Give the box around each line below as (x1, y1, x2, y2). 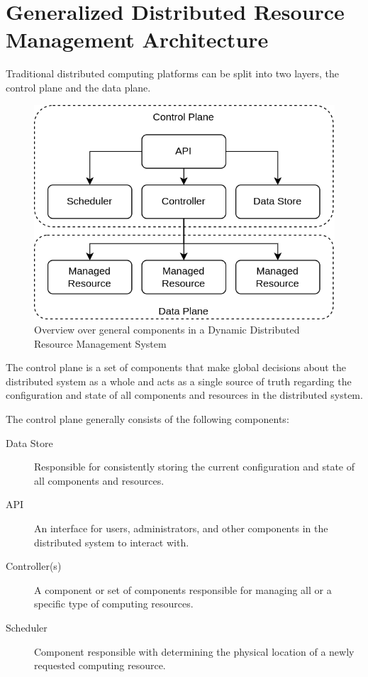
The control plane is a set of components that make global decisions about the (6, 360, 346, 375)
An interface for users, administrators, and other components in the (34, 520, 328, 535)
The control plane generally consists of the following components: (6, 412, 289, 426)
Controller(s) (6, 558, 62, 573)
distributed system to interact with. (34, 534, 189, 549)
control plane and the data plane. (6, 79, 151, 94)
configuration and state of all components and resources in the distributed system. (6, 387, 363, 402)
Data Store (6, 435, 53, 450)
